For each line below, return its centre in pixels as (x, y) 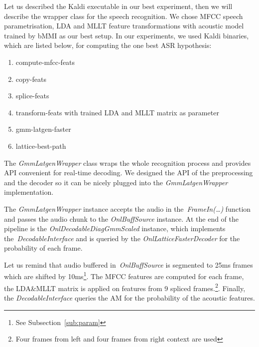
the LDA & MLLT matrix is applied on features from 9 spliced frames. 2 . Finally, (125, 287)
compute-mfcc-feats (45, 62)
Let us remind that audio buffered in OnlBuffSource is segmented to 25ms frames (129, 264)
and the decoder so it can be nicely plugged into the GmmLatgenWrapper (116, 182)
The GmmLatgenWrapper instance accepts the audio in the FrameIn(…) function (128, 208)
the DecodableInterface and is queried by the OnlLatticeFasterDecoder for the (122, 238)
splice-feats (32, 96)
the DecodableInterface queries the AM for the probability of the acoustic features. (129, 297)
